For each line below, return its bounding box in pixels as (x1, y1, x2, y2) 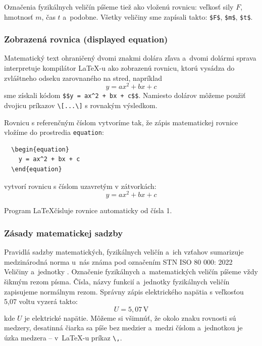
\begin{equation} (11, 145, 69, 153)
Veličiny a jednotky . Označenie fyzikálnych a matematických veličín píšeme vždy (4, 266, 258, 277)
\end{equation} (11, 166, 62, 173)
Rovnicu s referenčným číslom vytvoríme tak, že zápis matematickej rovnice (4, 117, 238, 127)
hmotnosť (4, 11, 33, 22)
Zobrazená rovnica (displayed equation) (4, 33, 168, 45)
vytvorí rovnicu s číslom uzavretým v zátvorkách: (4, 180, 156, 191)
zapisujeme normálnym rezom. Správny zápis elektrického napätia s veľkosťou (4, 286, 244, 296)
